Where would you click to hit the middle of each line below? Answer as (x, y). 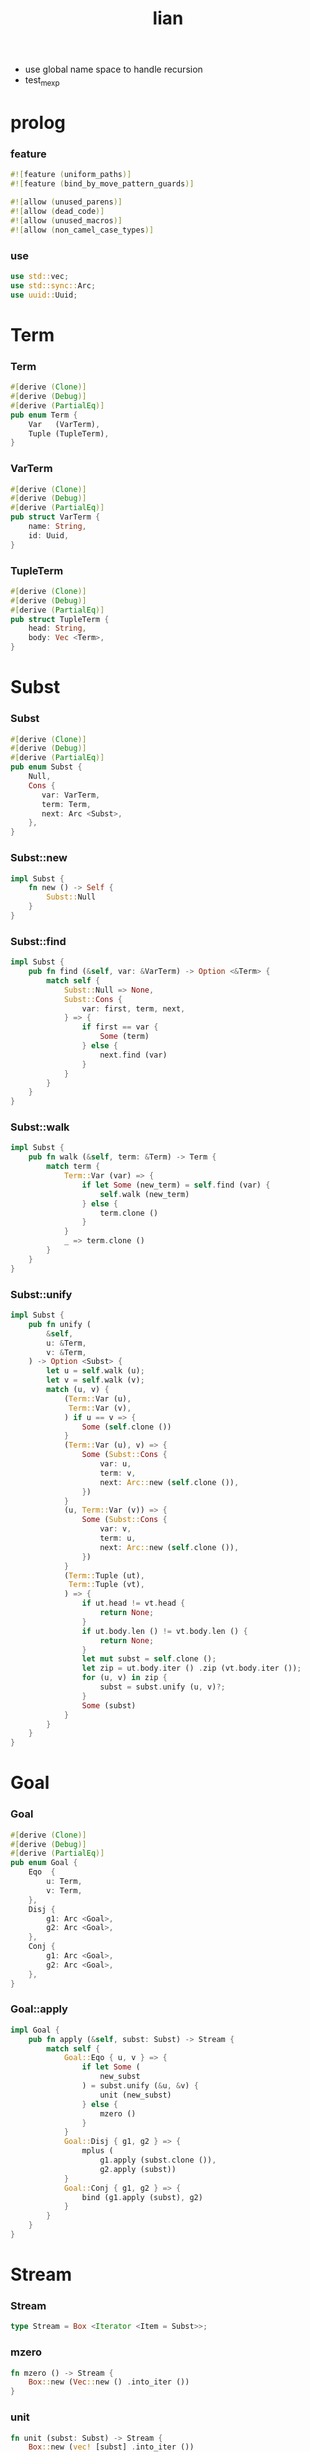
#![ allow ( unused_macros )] (66, 220)
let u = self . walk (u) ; (95, 1371)
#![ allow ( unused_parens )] (66, 202)
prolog (38, 123)
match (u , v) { (78, 1390)
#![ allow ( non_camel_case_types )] (82, 230)
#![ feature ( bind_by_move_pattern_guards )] (102, 184)
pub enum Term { (44, 415)
